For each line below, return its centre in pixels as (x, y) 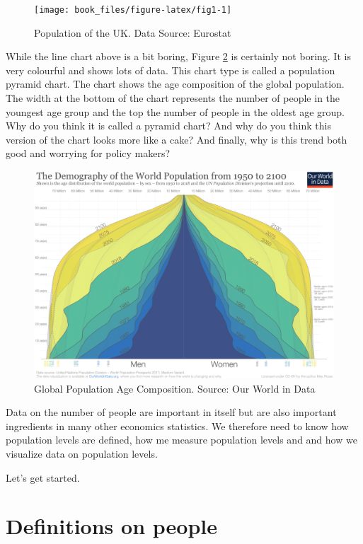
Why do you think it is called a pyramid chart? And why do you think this (168, 126)
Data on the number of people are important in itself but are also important (171, 412)
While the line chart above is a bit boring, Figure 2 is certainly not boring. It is (178, 56)
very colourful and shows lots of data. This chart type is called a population (171, 70)
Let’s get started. (43, 477)
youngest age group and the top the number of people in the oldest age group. (175, 111)
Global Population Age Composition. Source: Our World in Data (175, 388)
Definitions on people (111, 526)
